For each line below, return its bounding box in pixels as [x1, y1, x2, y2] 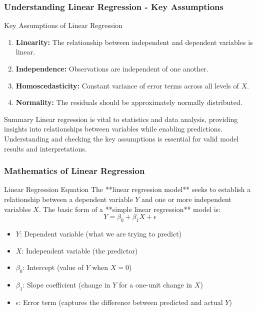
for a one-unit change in [118, 279, 192, 289]
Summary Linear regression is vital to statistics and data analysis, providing [4, 113, 238, 124]
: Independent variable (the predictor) [21, 245, 138, 255]
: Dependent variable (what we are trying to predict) [19, 228, 182, 238]
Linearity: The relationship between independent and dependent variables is [15, 36, 253, 47]
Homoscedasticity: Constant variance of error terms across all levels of [15, 80, 239, 90]
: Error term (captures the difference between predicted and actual [18, 296, 223, 307]
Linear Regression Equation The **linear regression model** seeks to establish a [4, 184, 251, 194]
